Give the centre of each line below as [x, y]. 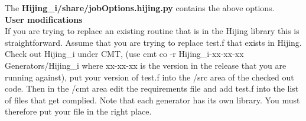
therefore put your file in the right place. [78, 111]
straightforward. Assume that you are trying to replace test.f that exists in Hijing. [153, 42]
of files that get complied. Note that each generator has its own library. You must [152, 100]
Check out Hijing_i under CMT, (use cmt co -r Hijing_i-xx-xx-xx [124, 54]
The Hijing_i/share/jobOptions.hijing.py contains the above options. [140, 8]
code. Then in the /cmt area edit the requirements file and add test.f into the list [152, 88]
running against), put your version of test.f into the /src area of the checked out [149, 77]
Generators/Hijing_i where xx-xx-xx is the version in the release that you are [146, 65]
